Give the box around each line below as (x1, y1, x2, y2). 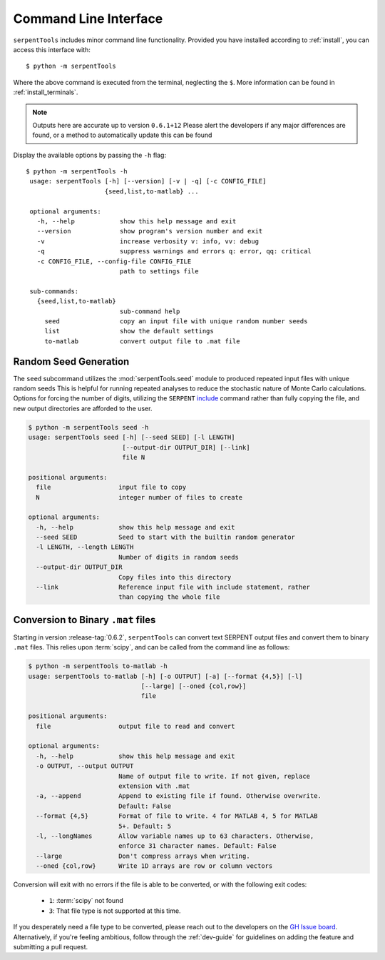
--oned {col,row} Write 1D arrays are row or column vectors (36, 862, 273, 870)
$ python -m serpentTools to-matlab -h (28, 662, 168, 670)
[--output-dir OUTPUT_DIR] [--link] (122, 443, 250, 451)
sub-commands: (29, 287, 79, 295)
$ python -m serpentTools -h (26, 168, 128, 176)
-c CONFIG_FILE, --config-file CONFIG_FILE (36, 257, 192, 266)
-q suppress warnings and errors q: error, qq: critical (36, 247, 312, 256)
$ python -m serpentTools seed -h (28, 423, 149, 431)
